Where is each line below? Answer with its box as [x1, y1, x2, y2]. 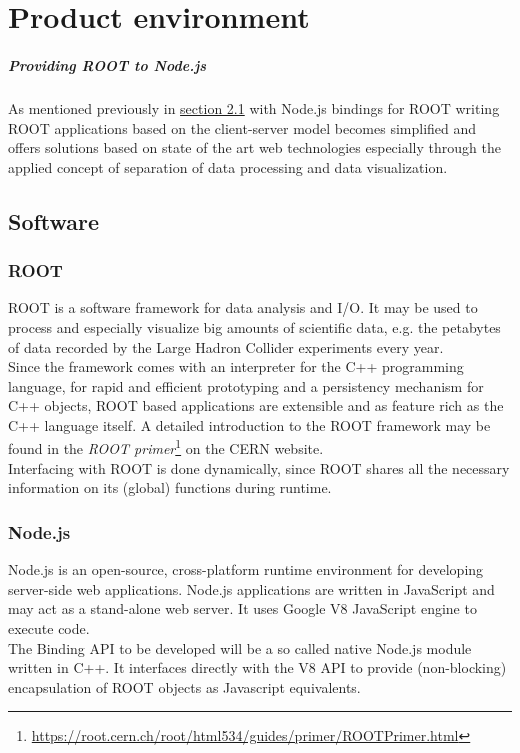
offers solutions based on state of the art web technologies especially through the [8, 137, 501, 158]
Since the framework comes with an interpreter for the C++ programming [8, 356, 464, 377]
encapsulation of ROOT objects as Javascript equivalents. [8, 676, 361, 697]
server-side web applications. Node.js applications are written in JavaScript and [8, 578, 495, 599]
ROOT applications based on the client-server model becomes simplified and [8, 117, 477, 138]
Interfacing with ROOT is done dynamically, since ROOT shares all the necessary [8, 457, 510, 478]
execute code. [8, 617, 90, 638]
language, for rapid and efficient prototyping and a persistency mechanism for [8, 375, 484, 396]
